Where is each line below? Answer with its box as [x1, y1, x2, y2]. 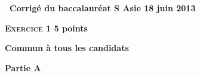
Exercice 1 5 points [5, 21, 88, 34]
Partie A [5, 61, 41, 74]
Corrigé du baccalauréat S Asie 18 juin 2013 [10, 2, 196, 14]
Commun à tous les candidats [5, 42, 129, 54]
